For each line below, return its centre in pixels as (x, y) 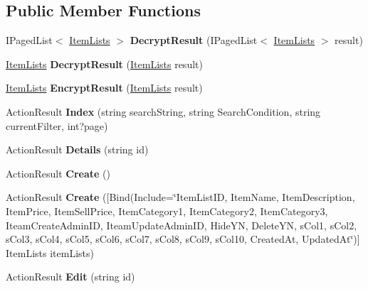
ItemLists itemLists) (50, 252)
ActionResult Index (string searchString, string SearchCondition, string (163, 111)
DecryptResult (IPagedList (194, 40)
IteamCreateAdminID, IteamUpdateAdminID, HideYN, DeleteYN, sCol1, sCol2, (182, 225)
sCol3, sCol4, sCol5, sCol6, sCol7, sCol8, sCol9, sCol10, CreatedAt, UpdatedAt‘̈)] (183, 239)
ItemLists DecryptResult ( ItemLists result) (104, 64)
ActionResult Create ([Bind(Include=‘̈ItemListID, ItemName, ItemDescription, (180, 197)
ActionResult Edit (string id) (70, 277)
